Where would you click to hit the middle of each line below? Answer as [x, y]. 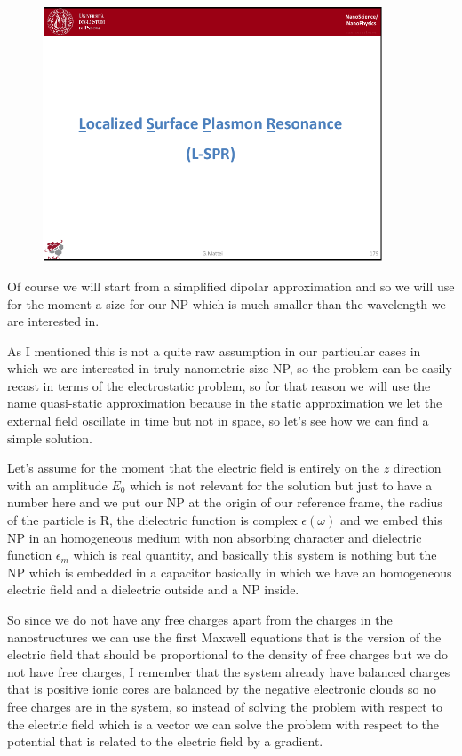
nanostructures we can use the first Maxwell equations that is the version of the [224, 637]
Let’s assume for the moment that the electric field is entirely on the [194, 468]
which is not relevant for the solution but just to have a [281, 485]
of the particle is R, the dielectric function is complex [152, 520]
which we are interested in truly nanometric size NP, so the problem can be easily [230, 368]
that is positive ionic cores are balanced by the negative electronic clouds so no [222, 689]
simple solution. [50, 438]
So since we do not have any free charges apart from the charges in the [200, 619]
